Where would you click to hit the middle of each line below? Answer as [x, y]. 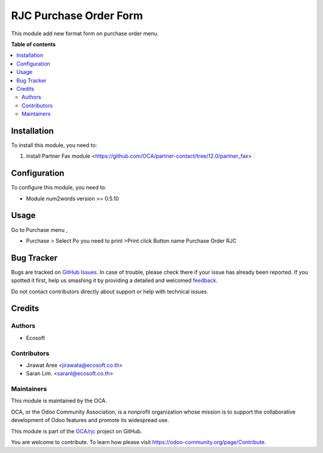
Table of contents [33, 44]
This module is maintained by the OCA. [59, 401]
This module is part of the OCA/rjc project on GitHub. [77, 431]
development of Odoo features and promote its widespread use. [90, 420]
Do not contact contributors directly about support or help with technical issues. [110, 291]
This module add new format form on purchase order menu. [85, 33]
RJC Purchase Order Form [77, 16]
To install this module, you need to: [54, 145]
